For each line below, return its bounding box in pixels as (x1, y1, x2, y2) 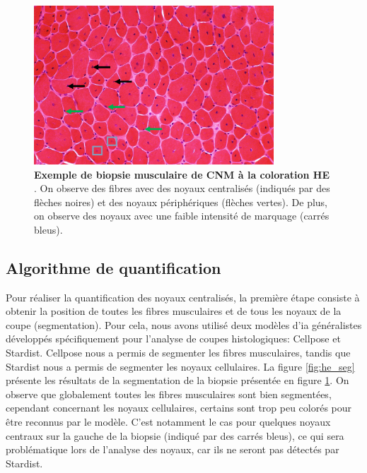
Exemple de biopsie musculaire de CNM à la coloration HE (34, 167, 330, 181)
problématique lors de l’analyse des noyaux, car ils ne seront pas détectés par (6, 442, 339, 457)
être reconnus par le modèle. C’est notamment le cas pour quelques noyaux (6, 414, 331, 429)
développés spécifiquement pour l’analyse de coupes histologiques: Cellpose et (6, 331, 341, 346)
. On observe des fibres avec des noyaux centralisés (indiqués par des (34, 181, 330, 196)
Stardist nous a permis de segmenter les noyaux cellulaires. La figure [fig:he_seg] (6, 359, 355, 373)
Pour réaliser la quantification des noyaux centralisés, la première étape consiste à (6, 289, 360, 304)
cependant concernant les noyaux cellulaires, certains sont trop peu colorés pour (6, 400, 352, 415)
